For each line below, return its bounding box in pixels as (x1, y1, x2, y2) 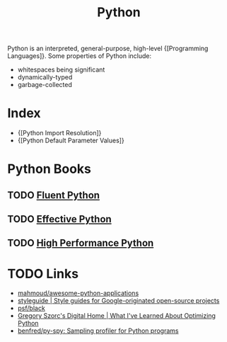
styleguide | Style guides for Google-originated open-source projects (17, 297, 220, 305)
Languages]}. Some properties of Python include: (7, 52, 152, 60)
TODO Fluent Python (7, 189, 100, 201)
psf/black (17, 304, 46, 312)
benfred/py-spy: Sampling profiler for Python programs (17, 326, 179, 335)
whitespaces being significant (17, 65, 105, 74)
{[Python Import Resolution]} (17, 129, 102, 137)
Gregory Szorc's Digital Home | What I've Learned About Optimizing (17, 312, 216, 320)
